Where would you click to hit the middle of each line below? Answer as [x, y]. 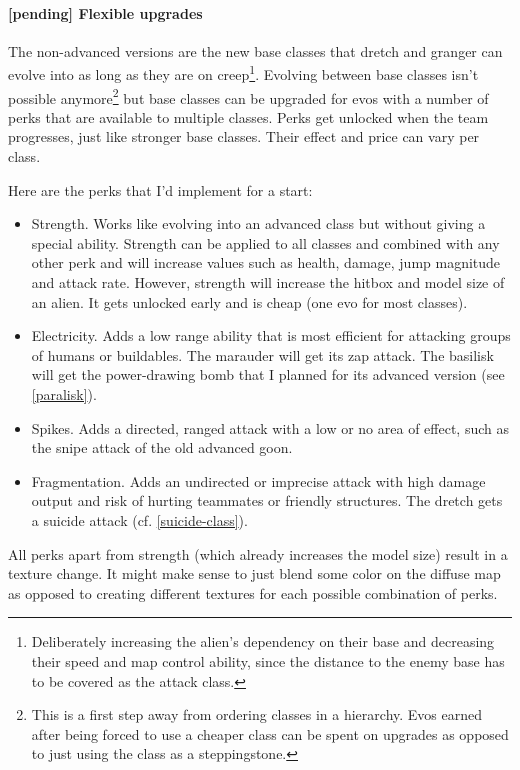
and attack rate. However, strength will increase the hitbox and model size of [268, 282]
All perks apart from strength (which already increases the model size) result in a [258, 553]
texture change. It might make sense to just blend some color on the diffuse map [254, 573]
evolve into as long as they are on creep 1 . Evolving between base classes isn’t [243, 73]
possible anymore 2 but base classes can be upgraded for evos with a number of [248, 96]
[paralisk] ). [64, 394]
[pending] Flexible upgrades [105, 12]
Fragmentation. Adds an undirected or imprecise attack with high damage [258, 480]
